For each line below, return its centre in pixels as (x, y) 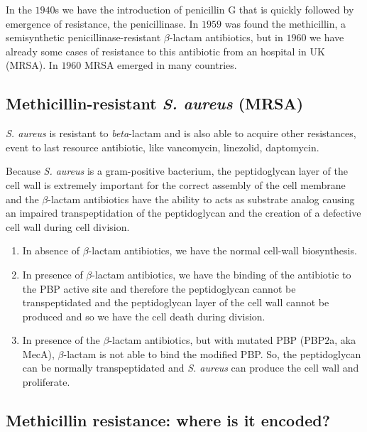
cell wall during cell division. (68, 226)
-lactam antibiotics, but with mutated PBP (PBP (217, 340)
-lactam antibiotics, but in (226, 37)
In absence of (51, 250)
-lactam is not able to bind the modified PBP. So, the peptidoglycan (212, 353)
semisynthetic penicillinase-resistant (83, 37)
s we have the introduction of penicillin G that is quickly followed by (204, 9)
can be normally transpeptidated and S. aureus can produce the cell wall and (191, 368)
